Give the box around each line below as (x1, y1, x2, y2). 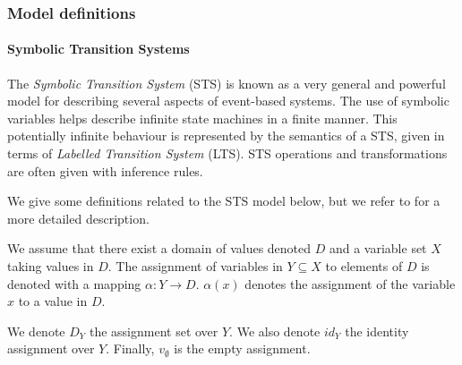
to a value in (18, 292, 88, 310)
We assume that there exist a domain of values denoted (7, 239, 312, 258)
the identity (345, 321, 409, 340)
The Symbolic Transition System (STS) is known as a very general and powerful (7, 73, 446, 92)
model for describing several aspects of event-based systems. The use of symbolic (7, 91, 449, 110)
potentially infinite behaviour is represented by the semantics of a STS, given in (7, 126, 445, 145)
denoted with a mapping (7, 274, 141, 293)
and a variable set (329, 239, 427, 258)
